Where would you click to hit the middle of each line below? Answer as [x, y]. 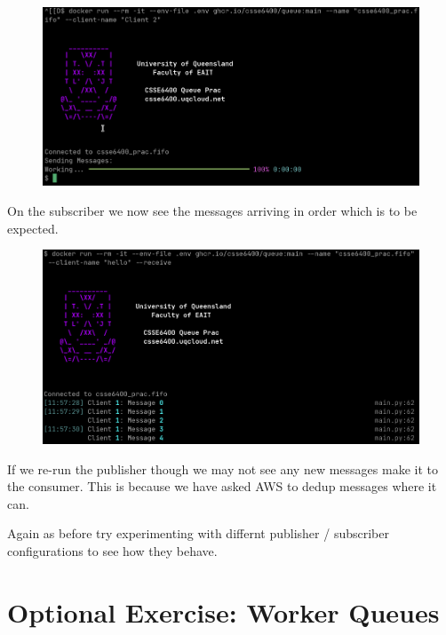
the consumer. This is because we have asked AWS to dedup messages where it [222, 486]
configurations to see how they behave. [112, 551]
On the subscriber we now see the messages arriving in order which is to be [212, 210]
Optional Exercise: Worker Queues [223, 611]
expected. [33, 228]
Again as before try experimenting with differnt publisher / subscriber [198, 533]
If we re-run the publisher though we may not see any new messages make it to [223, 468]
